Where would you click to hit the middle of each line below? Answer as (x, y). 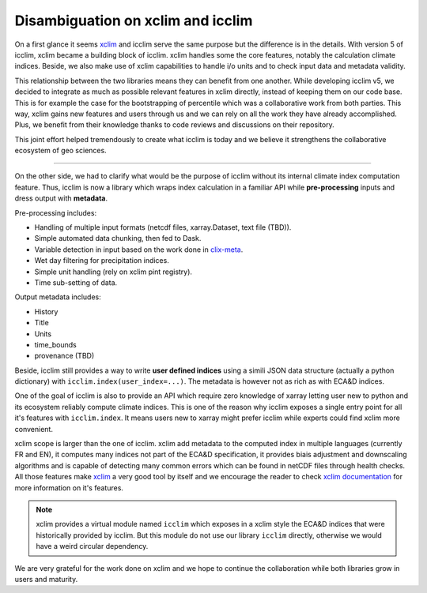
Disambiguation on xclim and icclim (134, 21)
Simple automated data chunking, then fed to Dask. (118, 238)
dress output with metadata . (61, 198)
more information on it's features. (69, 488)
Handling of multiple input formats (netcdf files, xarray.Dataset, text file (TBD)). (163, 227)
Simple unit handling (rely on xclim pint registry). (113, 272)
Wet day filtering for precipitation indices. (102, 261)
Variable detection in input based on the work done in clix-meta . (139, 250)
